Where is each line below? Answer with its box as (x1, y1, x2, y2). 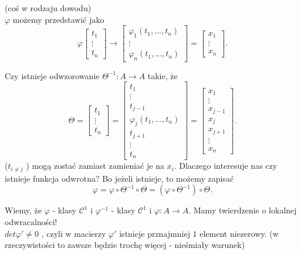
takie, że (147, 69, 178, 81)
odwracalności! (5, 215, 58, 227)
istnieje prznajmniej (119, 227, 190, 239)
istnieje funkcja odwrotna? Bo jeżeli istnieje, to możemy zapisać (5, 172, 234, 184)
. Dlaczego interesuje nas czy (174, 159, 278, 172)
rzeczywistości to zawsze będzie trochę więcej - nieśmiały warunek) (5, 239, 245, 251)
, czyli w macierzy (41, 227, 106, 239)
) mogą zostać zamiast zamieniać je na (26, 159, 164, 172)
